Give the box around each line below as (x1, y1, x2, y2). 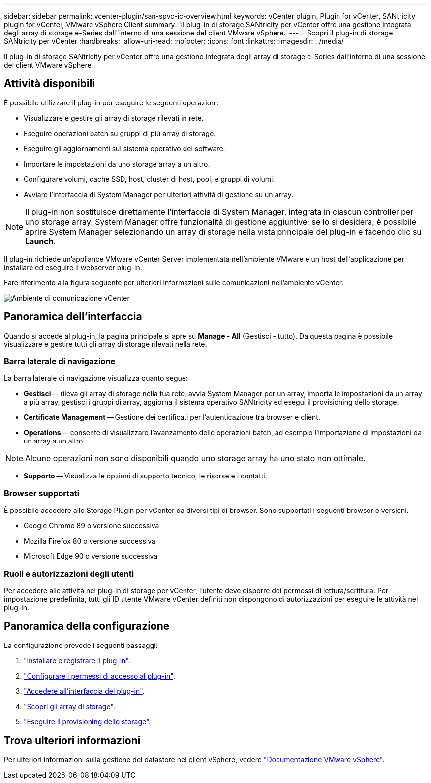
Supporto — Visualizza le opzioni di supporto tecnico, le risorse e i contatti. (24, 472, 267, 480)
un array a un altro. (24, 437, 85, 445)
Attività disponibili (4, 77, 95, 90)
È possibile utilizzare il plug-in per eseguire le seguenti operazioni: (4, 98, 219, 107)
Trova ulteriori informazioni (4, 734, 141, 747)
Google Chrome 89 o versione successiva (24, 521, 159, 530)
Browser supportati (4, 488, 80, 498)
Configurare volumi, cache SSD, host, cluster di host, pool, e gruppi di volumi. (24, 174, 275, 183)
